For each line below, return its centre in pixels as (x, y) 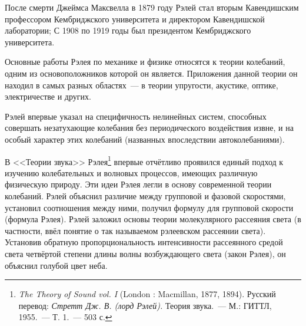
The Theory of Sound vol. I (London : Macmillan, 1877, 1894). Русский (147, 294)
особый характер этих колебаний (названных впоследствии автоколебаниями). (145, 139)
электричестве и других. (48, 96)
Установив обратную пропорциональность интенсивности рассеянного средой (144, 242)
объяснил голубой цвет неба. (56, 265)
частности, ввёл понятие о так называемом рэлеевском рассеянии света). (135, 230)
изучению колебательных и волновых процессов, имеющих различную (131, 172)
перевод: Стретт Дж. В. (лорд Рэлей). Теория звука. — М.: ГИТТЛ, (145, 305)
